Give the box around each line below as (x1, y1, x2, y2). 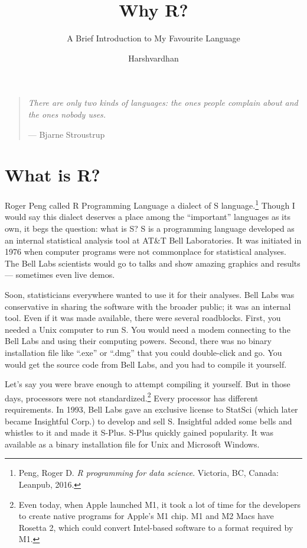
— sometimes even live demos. (5, 268, 115, 281)
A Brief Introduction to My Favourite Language (67, 32, 240, 44)
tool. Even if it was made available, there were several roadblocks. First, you (5, 312, 281, 324)
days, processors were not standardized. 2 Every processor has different (5, 390, 259, 404)
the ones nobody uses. (28, 108, 106, 120)
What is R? (5, 163, 100, 187)
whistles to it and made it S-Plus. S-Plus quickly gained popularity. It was (5, 426, 274, 439)
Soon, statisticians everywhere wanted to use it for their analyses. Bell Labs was (5, 288, 295, 301)
